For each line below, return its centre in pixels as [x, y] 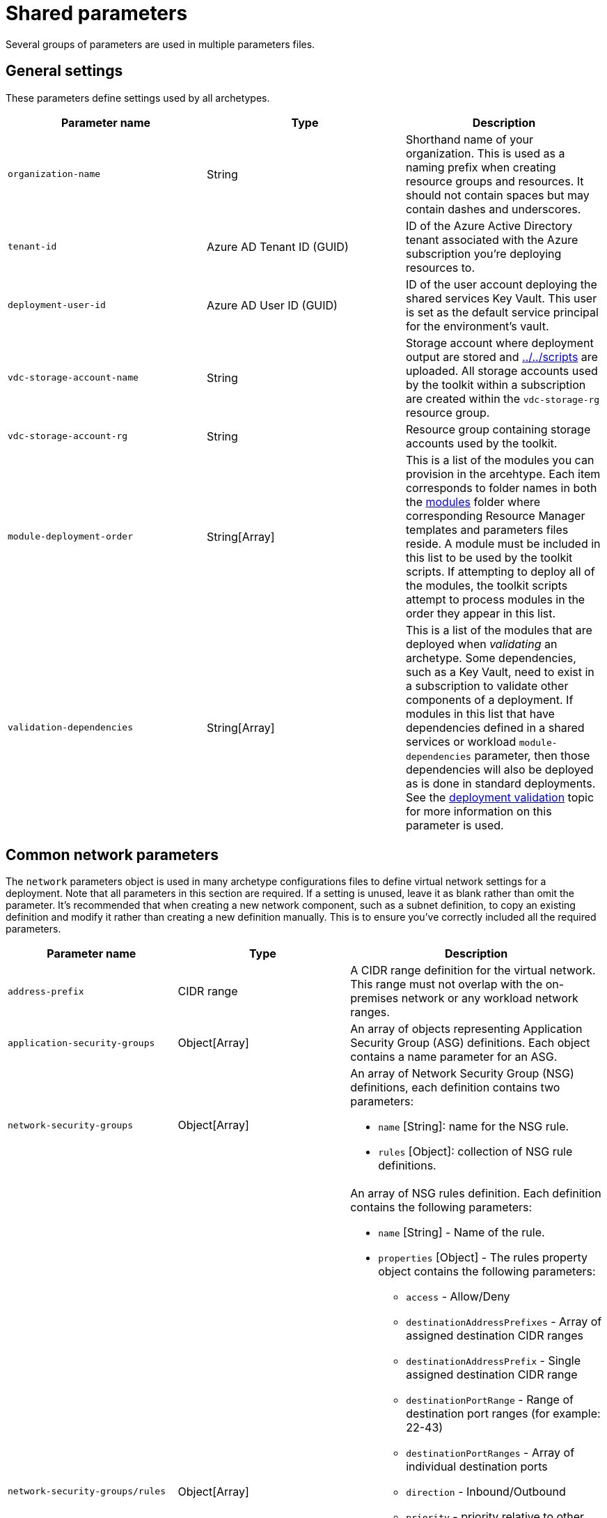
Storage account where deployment [499, 343]
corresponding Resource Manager [495, 515]
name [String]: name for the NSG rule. [474, 1127]
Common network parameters [112, 855]
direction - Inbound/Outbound [486, 1492]
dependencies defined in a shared [495, 727]
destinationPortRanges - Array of [490, 1453]
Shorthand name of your [470, 139]
